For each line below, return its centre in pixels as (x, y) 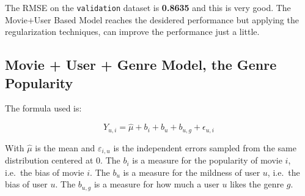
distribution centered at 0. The (63, 160)
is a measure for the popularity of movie (207, 160)
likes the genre (257, 184)
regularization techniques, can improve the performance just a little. (132, 32)
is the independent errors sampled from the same (205, 147)
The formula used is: (43, 108)
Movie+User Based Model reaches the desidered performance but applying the (152, 19)
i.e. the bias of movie (45, 172)
